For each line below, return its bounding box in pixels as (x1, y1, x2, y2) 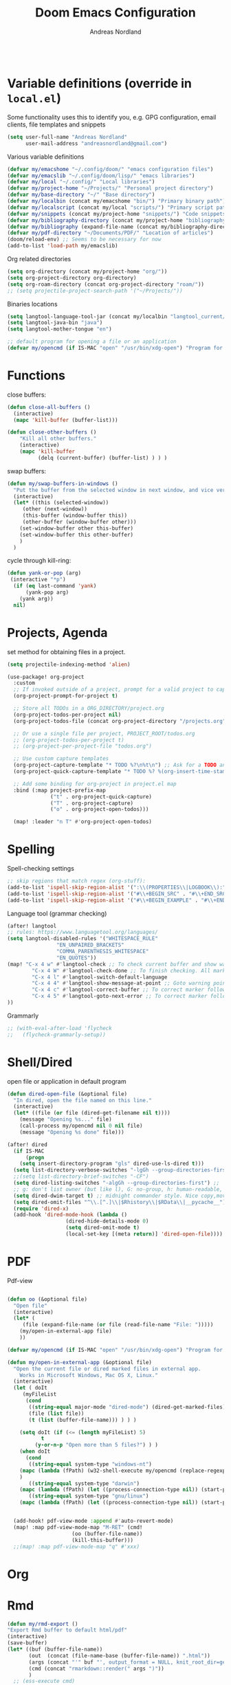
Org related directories (7, 255, 71, 263)
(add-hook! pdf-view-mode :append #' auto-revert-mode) (13, 1517, 174, 1525)
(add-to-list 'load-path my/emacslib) (7, 243, 118, 249)
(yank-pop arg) (25, 589, 69, 596)
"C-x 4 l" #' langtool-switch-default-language (32, 974, 168, 981)
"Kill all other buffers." (19, 435, 97, 443)
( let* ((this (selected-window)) (13, 500, 109, 506)
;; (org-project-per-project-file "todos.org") (13, 743, 153, 750)
